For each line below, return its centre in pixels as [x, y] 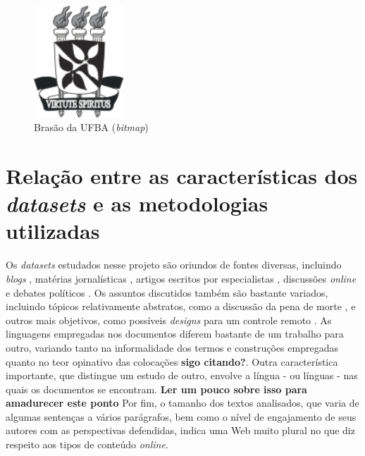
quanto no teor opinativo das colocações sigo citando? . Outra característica [172, 361]
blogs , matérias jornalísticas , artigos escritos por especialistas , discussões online [181, 278]
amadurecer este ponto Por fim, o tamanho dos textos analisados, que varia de [182, 403]
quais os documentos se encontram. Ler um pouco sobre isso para [156, 389]
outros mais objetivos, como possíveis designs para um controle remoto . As [169, 320]
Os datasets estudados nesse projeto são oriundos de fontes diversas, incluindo [174, 265]
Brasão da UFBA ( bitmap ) [91, 127]
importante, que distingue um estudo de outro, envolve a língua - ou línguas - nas [182, 375]
